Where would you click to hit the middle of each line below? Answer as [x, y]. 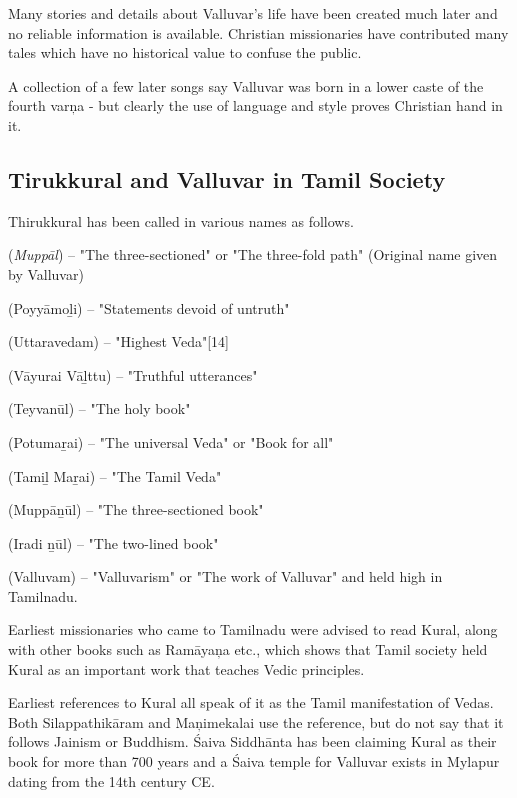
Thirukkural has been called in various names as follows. [181, 220]
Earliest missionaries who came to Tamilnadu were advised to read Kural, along [253, 629]
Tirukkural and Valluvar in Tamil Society [227, 178]
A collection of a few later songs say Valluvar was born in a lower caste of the [246, 85]
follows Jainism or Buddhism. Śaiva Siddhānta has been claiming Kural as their [252, 741]
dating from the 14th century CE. [111, 780]
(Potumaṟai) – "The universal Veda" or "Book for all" [171, 441]
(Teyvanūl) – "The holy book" [99, 408]
